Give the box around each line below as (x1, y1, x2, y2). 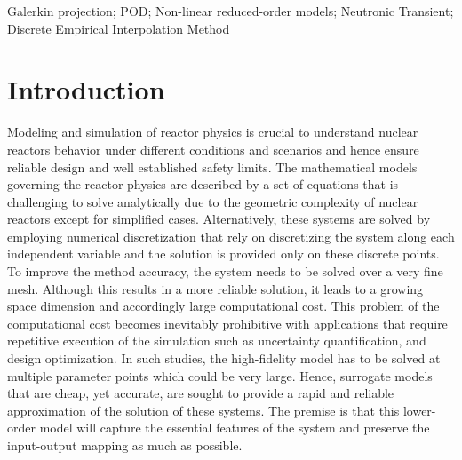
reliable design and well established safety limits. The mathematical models (7, 157, 418, 176)
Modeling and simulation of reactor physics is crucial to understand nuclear (7, 123, 418, 141)
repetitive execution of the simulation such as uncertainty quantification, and (7, 331, 426, 350)
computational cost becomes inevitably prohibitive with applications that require (7, 313, 448, 332)
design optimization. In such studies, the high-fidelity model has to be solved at (7, 349, 441, 368)
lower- (402, 401, 436, 419)
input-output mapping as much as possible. (7, 436, 243, 454)
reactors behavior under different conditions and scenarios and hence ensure (7, 139, 419, 158)
